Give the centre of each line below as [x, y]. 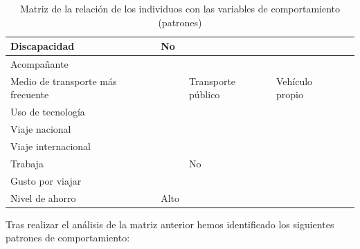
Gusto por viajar [46, 180]
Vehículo [294, 81]
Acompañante [39, 64]
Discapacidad [43, 46]
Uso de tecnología [48, 112]
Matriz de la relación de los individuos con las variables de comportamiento [180, 8]
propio [289, 94]
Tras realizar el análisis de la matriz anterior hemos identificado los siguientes [170, 224]
